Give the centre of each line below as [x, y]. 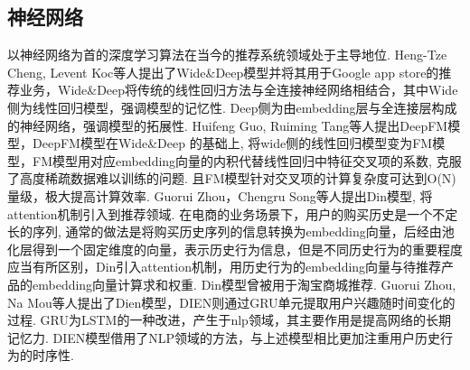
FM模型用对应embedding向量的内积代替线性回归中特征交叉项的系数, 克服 [247, 160]
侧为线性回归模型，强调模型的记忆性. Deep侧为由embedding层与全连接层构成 [232, 107]
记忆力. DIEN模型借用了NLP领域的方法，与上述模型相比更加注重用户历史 [224, 337]
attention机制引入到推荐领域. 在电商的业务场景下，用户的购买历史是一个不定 [233, 213]
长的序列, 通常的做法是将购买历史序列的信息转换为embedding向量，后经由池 [231, 231]
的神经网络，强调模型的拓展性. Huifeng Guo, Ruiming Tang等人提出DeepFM [228, 125]
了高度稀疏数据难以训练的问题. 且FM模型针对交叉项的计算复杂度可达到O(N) [232, 178]
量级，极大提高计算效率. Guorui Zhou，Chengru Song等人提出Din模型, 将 [220, 195]
